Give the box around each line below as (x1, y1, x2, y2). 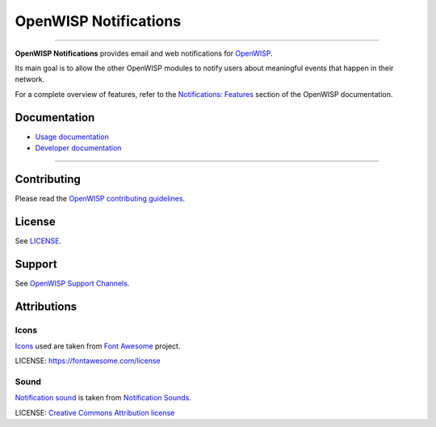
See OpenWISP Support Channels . (15, 278, 130, 288)
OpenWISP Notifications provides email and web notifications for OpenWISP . (15, 49, 274, 58)
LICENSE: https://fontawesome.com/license (15, 356, 161, 366)
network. (15, 74, 45, 84)
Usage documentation (35, 132, 109, 142)
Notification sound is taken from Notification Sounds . (15, 393, 191, 403)
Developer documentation (35, 143, 122, 153)
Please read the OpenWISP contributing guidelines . (15, 193, 186, 203)
